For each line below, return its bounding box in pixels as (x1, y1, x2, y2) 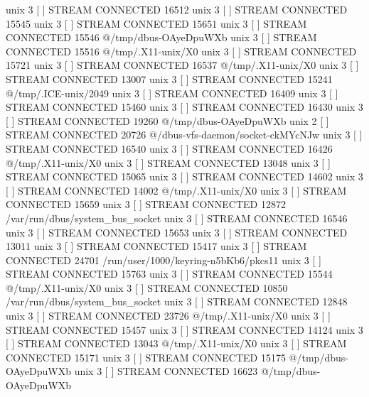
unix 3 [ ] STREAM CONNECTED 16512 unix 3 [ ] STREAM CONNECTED (6, 2, 348, 16)
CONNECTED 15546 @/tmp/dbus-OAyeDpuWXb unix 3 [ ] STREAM (6, 30, 317, 45)
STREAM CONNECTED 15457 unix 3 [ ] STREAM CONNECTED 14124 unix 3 (6, 322, 363, 337)
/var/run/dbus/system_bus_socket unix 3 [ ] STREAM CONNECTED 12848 (6, 294, 348, 309)
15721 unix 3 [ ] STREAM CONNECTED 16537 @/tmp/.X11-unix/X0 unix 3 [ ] (6, 58, 359, 72)
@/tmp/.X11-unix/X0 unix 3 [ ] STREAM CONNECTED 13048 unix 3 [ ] (6, 155, 331, 170)
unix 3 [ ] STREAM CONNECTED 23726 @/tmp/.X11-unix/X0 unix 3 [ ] (6, 308, 331, 323)
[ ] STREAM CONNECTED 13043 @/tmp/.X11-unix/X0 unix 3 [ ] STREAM (6, 336, 347, 351)
